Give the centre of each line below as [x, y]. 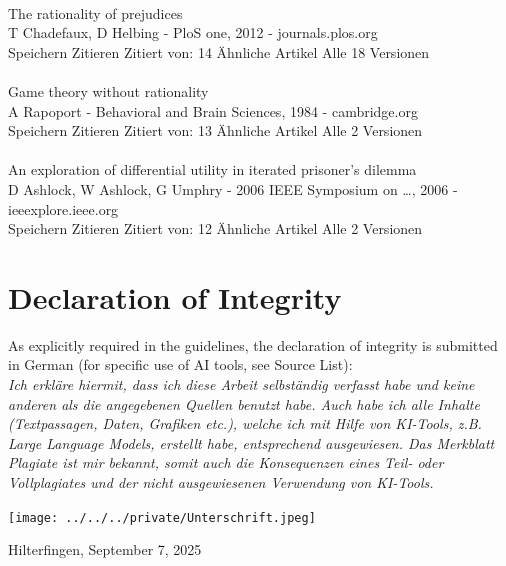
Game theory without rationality [108, 90]
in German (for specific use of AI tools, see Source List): [180, 364]
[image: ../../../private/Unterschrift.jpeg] [162, 517]
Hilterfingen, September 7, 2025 [105, 549]
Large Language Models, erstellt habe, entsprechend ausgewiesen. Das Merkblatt [251, 442]
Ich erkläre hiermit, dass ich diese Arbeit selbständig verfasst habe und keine [241, 384]
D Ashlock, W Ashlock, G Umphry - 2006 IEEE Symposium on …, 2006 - [233, 188]
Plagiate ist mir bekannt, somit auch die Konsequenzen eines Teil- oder [226, 462]
